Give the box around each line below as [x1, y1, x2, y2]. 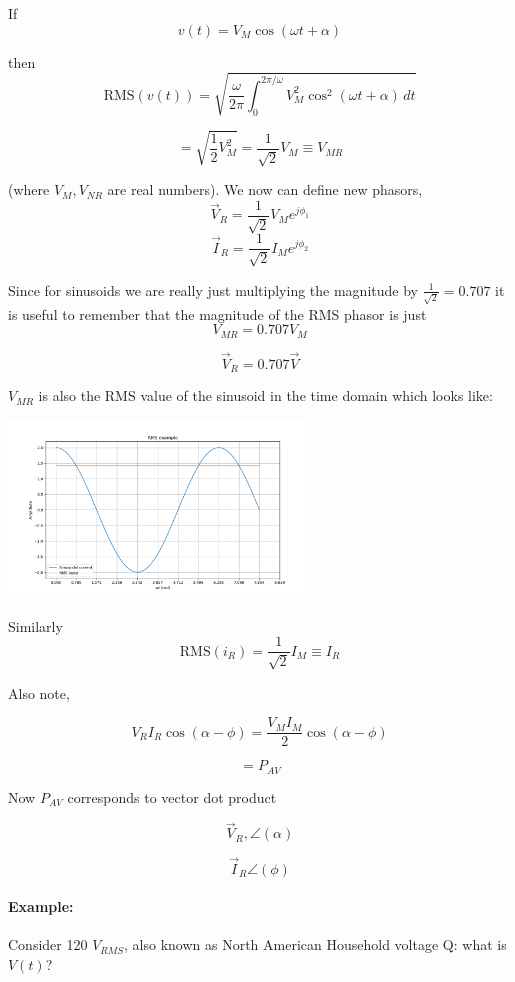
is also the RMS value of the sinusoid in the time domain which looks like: [38, 385, 493, 406]
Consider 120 [8, 934, 88, 955]
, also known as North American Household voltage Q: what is [124, 934, 507, 955]
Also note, [8, 682, 70, 703]
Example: [8, 896, 74, 917]
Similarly [8, 615, 63, 636]
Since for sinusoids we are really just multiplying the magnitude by [8, 279, 418, 300]
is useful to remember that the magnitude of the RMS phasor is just [8, 303, 427, 324]
